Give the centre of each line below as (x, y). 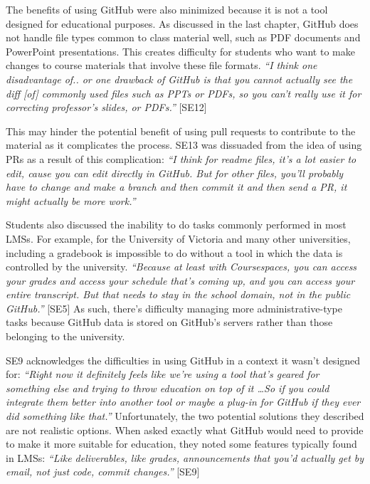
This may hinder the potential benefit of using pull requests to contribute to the (181, 131)
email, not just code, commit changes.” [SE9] (103, 472)
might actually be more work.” (71, 200)
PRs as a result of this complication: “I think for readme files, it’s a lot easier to (181, 158)
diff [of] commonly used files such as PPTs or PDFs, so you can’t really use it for (184, 93)
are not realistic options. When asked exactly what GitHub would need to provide (185, 430)
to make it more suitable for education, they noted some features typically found (181, 444)
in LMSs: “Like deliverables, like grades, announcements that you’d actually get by (185, 457)
